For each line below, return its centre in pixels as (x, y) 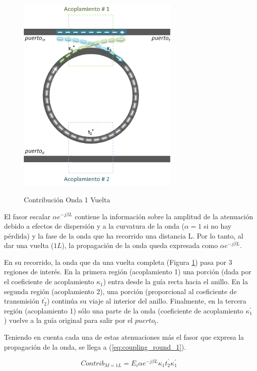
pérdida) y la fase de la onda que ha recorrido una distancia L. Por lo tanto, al (124, 235)
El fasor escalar (27, 216)
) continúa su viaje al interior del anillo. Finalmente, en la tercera (147, 301)
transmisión (22, 301)
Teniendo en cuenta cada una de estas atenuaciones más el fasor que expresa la (124, 337)
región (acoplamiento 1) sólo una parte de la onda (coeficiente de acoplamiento (124, 310)
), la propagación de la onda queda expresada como (140, 245)
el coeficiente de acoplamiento (49, 281)
